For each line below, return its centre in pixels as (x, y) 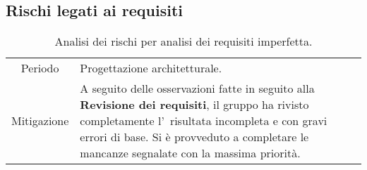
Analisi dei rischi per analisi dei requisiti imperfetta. (183, 41)
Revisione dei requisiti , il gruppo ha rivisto (194, 105)
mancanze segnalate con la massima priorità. (190, 153)
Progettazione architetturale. (151, 68)
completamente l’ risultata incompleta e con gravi (204, 121)
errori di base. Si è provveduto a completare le (194, 137)
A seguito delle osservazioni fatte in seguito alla (197, 89)
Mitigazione (40, 121)
